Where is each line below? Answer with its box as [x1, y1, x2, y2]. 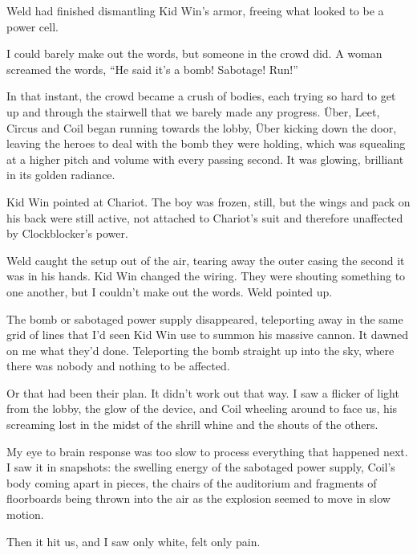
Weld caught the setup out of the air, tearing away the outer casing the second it [6, 251, 405, 268]
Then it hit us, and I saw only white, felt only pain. [6, 533, 261, 549]
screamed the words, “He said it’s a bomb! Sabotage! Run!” [6, 60, 298, 77]
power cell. [6, 18, 59, 35]
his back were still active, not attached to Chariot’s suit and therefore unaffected [6, 209, 403, 226]
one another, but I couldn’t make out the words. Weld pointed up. [6, 283, 333, 300]
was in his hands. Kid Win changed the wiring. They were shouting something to [6, 267, 406, 284]
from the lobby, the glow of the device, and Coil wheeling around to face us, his [6, 400, 398, 417]
